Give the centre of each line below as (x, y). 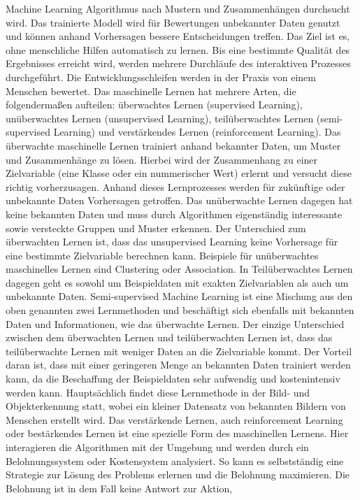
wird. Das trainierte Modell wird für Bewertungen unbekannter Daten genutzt (173, 22)
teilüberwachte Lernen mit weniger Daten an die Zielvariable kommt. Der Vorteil (179, 351)
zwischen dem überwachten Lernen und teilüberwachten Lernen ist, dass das (169, 337)
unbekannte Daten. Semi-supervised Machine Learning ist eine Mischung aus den (179, 296)
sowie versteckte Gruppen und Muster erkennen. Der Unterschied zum (156, 228)
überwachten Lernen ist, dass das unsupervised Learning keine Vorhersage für (172, 242)
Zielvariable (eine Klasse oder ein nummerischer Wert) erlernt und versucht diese (179, 173)
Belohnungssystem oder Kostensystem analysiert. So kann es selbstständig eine (175, 460)
